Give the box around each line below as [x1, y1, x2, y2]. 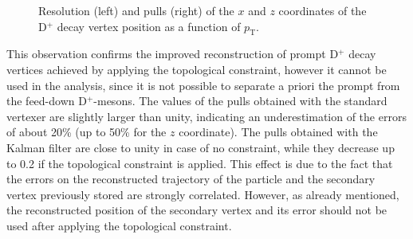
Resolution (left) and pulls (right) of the [38, 2, 234, 18]
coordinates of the [278, 2, 367, 18]
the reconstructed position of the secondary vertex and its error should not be [6, 202, 387, 218]
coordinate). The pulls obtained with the [179, 123, 378, 140]
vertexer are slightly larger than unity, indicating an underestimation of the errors [6, 108, 407, 124]
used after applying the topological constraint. [6, 217, 232, 233]
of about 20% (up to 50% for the [6, 123, 167, 140]
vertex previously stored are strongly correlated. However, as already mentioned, [6, 186, 399, 202]
